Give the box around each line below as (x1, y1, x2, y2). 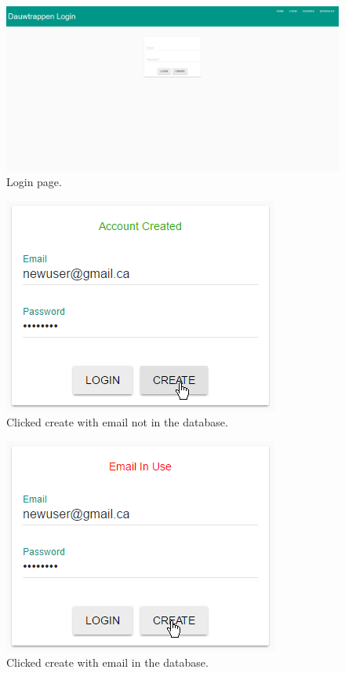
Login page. (6, 174, 62, 190)
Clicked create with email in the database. (6, 654, 209, 671)
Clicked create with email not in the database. (6, 414, 228, 430)
